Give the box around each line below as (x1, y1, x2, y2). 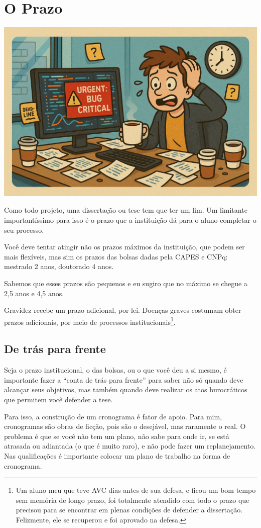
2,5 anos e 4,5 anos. (4, 288, 64, 298)
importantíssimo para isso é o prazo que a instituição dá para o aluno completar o (4, 214, 256, 225)
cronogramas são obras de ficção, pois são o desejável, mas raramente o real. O (4, 421, 246, 431)
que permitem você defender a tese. (4, 394, 113, 404)
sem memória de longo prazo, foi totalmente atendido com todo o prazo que (16, 494, 249, 505)
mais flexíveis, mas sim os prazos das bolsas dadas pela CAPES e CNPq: (4, 251, 228, 261)
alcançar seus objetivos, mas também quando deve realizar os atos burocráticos (4, 384, 247, 395)
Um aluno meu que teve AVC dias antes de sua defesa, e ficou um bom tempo (16, 485, 256, 495)
